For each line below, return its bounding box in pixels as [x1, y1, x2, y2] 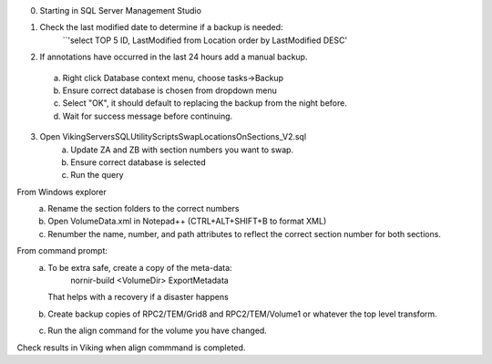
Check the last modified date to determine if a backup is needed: [39, 22, 283, 33]
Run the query [70, 170, 124, 181]
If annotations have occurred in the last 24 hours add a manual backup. [39, 51, 308, 63]
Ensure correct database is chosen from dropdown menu [62, 85, 277, 96]
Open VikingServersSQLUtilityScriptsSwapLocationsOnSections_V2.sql [39, 131, 307, 142]
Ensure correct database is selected [70, 156, 207, 168]
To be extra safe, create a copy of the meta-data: [47, 262, 232, 273]
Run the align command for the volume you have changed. [47, 325, 268, 337]
